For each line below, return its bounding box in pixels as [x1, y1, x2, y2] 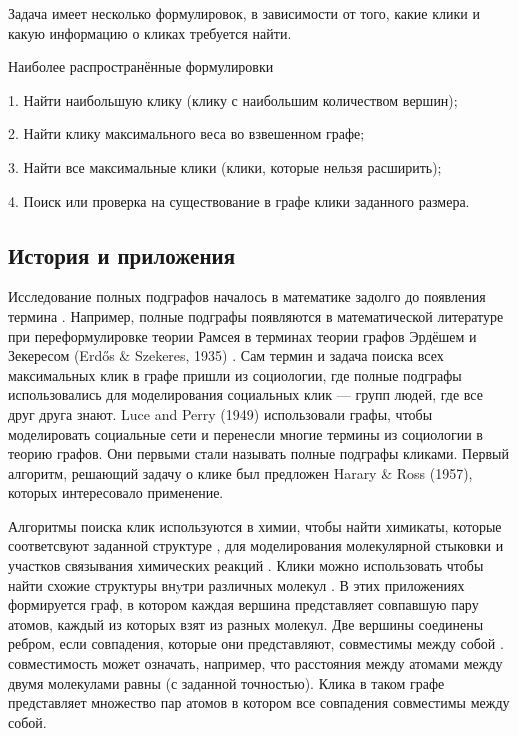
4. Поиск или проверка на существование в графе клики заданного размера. [8, 190, 470, 211]
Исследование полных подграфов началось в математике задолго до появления [8, 286, 486, 307]
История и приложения [8, 239, 235, 270]
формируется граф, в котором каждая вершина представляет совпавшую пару [8, 594, 479, 615]
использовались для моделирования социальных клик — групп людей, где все [8, 384, 483, 405]
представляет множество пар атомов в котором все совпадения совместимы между [8, 692, 510, 713]
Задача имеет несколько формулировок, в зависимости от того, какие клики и [8, 3, 480, 23]
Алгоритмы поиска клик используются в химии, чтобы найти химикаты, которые [8, 515, 502, 536]
